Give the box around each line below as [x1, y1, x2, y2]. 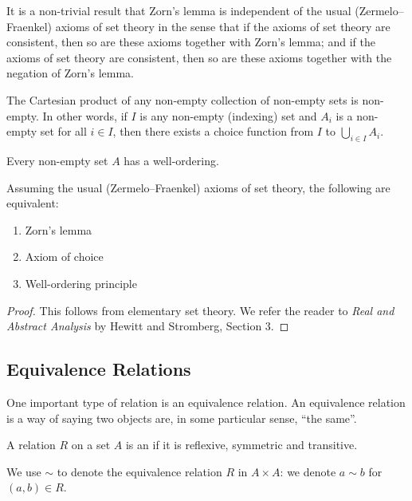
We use [6, 463, 41, 479]
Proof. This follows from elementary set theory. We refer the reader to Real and [6, 302, 394, 318]
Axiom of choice [25, 248, 104, 265]
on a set [71, 436, 111, 453]
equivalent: [6, 195, 59, 211]
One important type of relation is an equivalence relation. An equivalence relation [6, 393, 406, 410]
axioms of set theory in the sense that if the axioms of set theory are [55, 18, 390, 34]
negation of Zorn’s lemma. [6, 65, 134, 81]
